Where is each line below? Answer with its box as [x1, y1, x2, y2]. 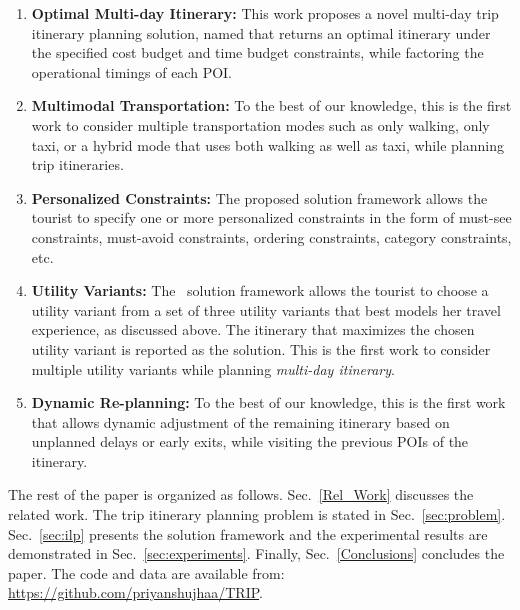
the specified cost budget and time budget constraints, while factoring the [31, 42, 484, 63]
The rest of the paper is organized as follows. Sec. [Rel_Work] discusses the [8, 484, 474, 505]
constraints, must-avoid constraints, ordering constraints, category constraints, [31, 226, 512, 247]
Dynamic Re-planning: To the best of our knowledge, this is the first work [31, 392, 506, 413]
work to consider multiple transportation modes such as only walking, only [31, 114, 490, 135]
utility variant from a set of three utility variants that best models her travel [31, 299, 501, 320]
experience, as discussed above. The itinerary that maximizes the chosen [31, 319, 475, 340]
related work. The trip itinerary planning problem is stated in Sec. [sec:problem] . [8, 504, 506, 525]
